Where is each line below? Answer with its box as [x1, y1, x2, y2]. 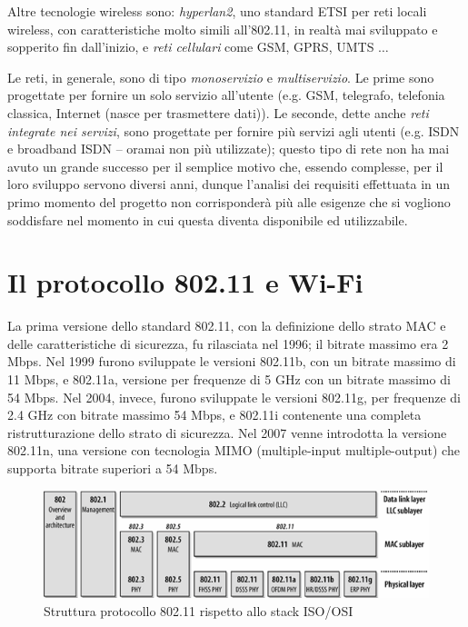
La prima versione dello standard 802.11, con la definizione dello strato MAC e [7, 316, 446, 335]
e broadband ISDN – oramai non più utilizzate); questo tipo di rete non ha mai [7, 139, 450, 158]
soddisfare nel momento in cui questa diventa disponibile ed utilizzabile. [7, 210, 408, 229]
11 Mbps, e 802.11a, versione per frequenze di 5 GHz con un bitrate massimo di [7, 370, 451, 389]
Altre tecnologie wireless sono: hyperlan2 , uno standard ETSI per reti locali [7, 2, 427, 20]
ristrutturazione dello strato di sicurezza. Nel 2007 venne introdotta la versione [7, 423, 447, 442]
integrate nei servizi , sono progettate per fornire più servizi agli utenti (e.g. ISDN [7, 121, 460, 140]
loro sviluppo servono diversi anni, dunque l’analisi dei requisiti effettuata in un [7, 174, 451, 194]
